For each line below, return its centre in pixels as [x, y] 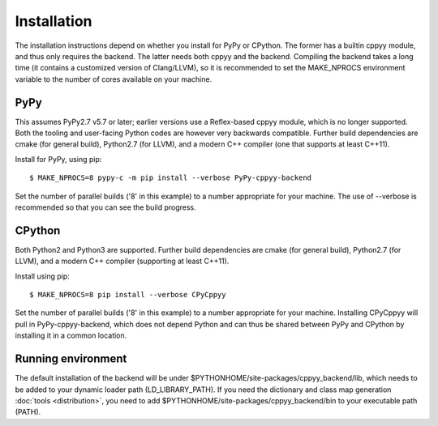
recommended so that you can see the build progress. [105, 207]
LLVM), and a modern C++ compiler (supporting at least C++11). [122, 261]
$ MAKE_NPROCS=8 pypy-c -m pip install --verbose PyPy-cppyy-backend [171, 178]
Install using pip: [43, 276]
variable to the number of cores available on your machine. [114, 79]
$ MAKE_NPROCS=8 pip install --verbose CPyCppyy [128, 295]
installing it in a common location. [71, 335]
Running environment [71, 359]
